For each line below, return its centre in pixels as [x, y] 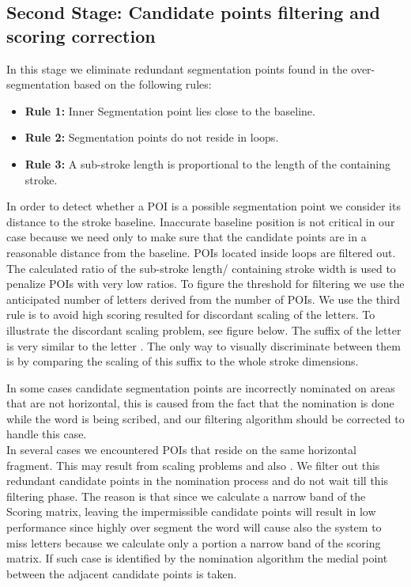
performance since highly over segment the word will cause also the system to [194, 527]
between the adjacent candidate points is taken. [122, 573]
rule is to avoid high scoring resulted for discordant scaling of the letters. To [191, 314]
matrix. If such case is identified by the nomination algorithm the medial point [197, 558]
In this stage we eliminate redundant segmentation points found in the [177, 68]
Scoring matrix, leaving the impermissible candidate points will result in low [191, 511]
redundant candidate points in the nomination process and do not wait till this [198, 481]
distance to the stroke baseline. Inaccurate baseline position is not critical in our [201, 221]
